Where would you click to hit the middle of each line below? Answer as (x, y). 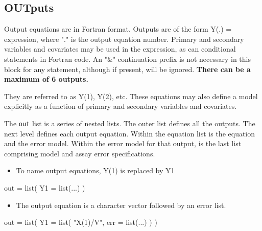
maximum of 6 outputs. (46, 79)
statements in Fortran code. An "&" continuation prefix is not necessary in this (128, 59)
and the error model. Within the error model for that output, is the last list (123, 143)
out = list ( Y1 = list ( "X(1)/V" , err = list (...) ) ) (81, 222)
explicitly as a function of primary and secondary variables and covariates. (121, 106)
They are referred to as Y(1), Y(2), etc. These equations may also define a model (131, 96)
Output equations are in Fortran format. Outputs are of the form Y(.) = (118, 29)
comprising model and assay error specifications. (80, 153)
